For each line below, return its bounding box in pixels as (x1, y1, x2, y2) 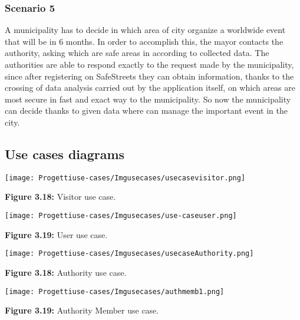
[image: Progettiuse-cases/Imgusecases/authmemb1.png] (5, 287, 225, 296)
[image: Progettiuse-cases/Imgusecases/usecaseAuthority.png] (5, 249, 254, 258)
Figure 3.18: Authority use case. (5, 266, 127, 278)
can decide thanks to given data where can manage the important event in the (5, 104, 288, 117)
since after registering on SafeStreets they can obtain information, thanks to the (5, 70, 294, 82)
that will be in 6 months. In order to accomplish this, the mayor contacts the (5, 35, 283, 47)
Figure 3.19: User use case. (5, 228, 108, 240)
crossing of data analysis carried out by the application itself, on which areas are (5, 81, 295, 94)
